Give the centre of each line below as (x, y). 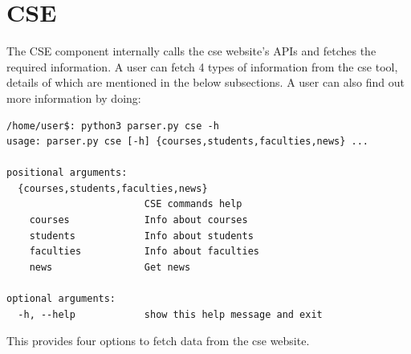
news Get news (110, 267)
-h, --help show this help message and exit (170, 314)
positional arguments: (67, 173)
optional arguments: (61, 299)
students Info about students (141, 236)
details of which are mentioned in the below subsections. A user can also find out (205, 82)
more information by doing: (74, 98)
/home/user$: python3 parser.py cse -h (113, 126)
